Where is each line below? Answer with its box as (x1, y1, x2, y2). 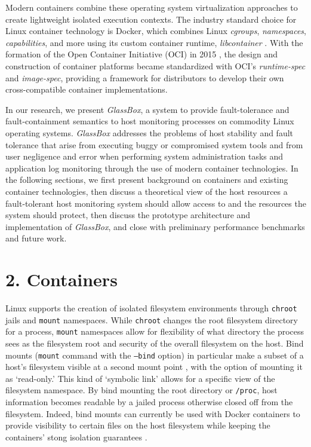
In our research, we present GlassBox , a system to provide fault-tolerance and (5, 103, 290, 115)
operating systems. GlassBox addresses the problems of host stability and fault (5, 126, 294, 139)
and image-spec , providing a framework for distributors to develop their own (5, 71, 284, 84)
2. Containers (5, 267, 118, 292)
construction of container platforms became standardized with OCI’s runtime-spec (5, 59, 306, 72)
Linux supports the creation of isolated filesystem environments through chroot (5, 302, 297, 314)
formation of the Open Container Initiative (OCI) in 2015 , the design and (5, 48, 278, 60)
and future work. (5, 232, 67, 244)
